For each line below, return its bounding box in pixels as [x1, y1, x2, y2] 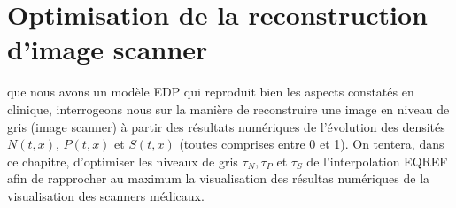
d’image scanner [7, 31, 208, 67]
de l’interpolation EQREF [306, 151, 448, 170]
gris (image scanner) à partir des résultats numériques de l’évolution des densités [7, 117, 445, 135]
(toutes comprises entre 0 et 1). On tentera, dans [179, 135, 444, 153]
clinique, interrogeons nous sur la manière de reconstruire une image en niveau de [7, 99, 450, 118]
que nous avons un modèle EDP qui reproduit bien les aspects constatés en [7, 82, 414, 101]
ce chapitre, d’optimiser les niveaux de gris [7, 151, 238, 170]
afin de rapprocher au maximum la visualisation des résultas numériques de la [7, 169, 430, 188]
